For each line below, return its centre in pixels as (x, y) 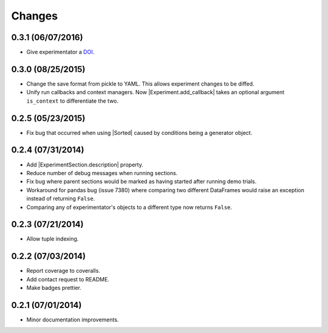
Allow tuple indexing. (53, 239)
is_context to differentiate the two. (72, 101)
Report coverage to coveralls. (63, 271)
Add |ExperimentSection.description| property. (85, 165)
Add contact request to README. (68, 279)
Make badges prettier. (54, 288)
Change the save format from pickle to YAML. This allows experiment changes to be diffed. (140, 84)
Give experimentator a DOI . (60, 52)
